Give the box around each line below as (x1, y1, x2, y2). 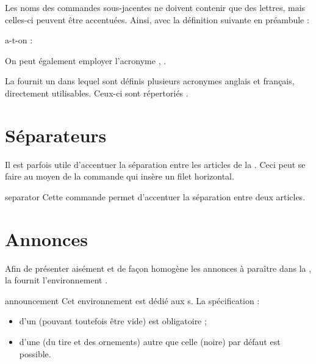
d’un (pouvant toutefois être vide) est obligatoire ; (19, 315, 207, 327)
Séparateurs (5, 122, 107, 147)
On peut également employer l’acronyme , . (5, 54, 167, 67)
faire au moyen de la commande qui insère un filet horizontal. (5, 170, 234, 183)
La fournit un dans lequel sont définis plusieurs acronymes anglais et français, (5, 75, 295, 87)
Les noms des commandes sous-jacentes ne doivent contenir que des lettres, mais (5, 1, 306, 13)
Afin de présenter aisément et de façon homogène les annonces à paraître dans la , (5, 261, 312, 274)
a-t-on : (5, 34, 33, 46)
